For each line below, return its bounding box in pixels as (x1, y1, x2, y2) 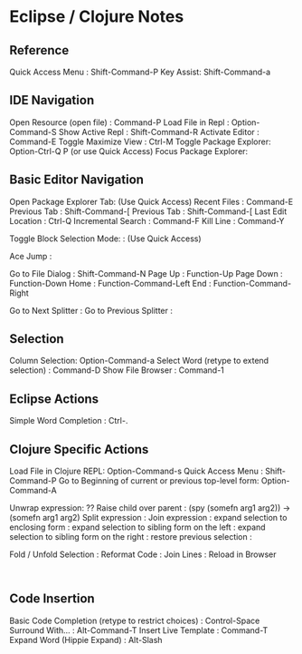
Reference (9, 43, 70, 58)
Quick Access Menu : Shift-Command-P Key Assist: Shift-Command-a (9, 66, 271, 77)
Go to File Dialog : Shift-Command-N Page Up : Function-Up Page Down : (9, 268, 283, 278)
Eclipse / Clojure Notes (9, 6, 184, 27)
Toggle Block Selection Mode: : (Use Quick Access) (9, 233, 202, 244)
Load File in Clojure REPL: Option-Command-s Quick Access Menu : (9, 465, 264, 477)
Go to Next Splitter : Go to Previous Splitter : (9, 305, 174, 316)
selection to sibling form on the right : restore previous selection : (9, 532, 252, 542)
